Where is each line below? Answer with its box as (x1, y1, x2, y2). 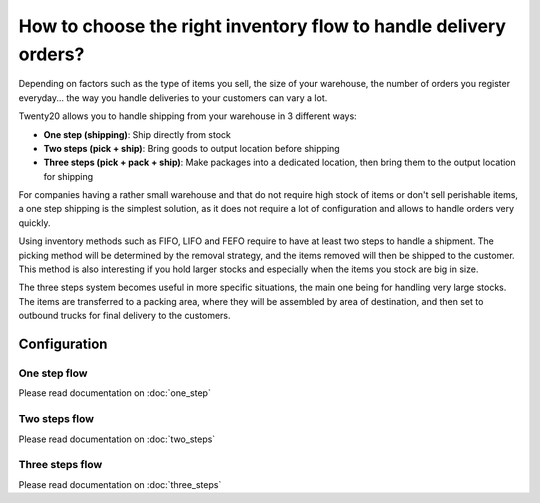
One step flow (18, 366, 88, 380)
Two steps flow (18, 412, 95, 426)
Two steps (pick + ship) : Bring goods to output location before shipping (43, 142, 340, 154)
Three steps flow (18, 458, 103, 472)
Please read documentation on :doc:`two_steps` (18, 433, 216, 445)
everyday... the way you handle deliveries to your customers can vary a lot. (18, 91, 328, 104)
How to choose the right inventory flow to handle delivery (18, 15, 507, 37)
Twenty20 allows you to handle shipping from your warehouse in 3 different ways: (18, 110, 357, 122)
